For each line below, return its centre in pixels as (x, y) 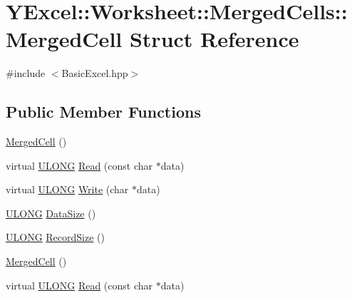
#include (26, 73)
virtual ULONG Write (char (67, 189)
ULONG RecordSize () (55, 237)
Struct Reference (214, 39)
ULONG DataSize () (51, 213)
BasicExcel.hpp (95, 73)
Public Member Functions (103, 112)
